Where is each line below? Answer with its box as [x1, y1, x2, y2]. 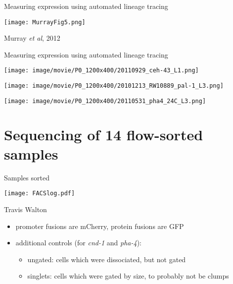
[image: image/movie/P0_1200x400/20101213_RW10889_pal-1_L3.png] [4, 82, 224, 90]
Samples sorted [4, 172, 49, 182]
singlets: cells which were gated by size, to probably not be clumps [27, 271, 229, 281]
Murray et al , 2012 [4, 33, 60, 43]
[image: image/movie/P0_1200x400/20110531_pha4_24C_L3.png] [4, 97, 206, 105]
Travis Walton [4, 204, 47, 214]
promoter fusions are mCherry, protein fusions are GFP [15, 221, 184, 231]
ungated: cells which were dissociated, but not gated [27, 254, 186, 264]
